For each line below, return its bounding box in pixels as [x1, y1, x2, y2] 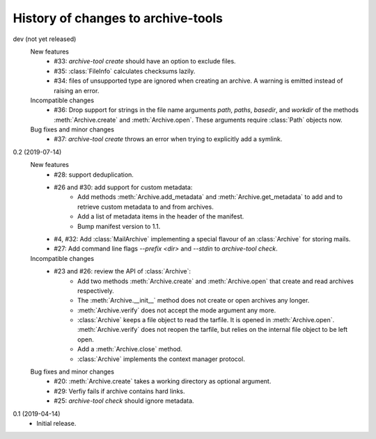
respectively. [77, 286, 114, 295]
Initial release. [36, 420, 77, 427]
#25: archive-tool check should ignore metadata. [54, 397, 194, 405]
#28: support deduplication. [54, 170, 134, 179]
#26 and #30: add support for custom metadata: [54, 183, 193, 191]
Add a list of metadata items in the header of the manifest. [77, 212, 244, 221]
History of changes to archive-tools [13, 10, 223, 26]
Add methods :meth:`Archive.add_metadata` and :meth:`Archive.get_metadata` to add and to [77, 193, 343, 201]
